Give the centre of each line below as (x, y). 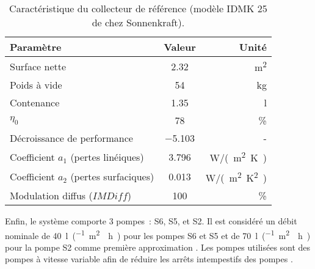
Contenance (35, 103)
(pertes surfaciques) (112, 177)
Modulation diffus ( (51, 195)
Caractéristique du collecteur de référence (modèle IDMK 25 (138, 8)
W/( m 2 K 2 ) (236, 176)
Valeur (180, 47)
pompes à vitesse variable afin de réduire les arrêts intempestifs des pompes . (149, 259)
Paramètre (36, 47)
